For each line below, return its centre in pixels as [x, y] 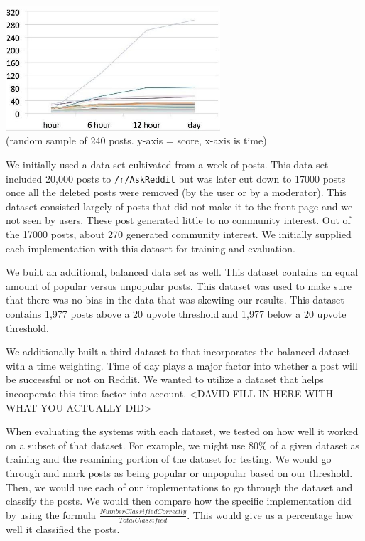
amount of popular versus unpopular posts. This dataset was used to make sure [179, 285]
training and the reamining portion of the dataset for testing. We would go [169, 459]
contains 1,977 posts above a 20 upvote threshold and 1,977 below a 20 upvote [176, 314]
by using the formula [51, 514]
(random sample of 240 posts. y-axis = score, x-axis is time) [136, 140]
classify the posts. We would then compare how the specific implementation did [179, 501]
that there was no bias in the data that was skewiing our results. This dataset [175, 300]
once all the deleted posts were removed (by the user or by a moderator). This [176, 192]
